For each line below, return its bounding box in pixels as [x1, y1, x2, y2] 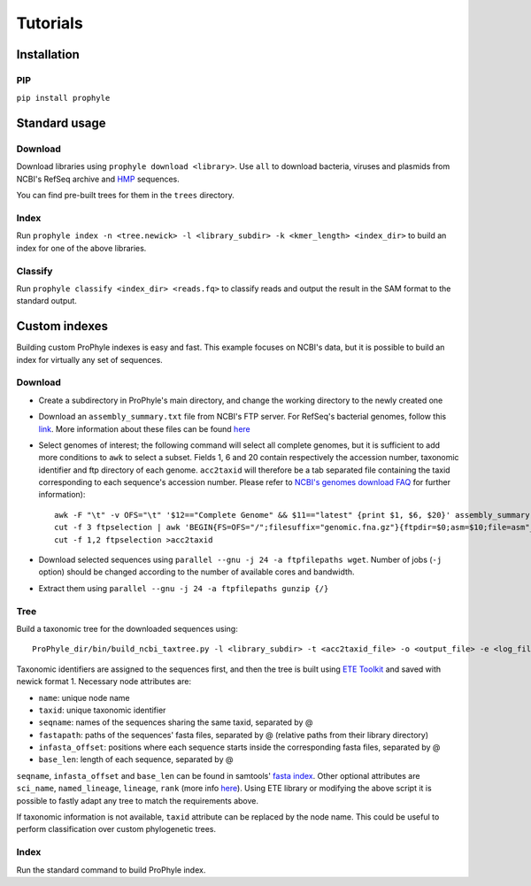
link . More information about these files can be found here [38, 423, 251, 434]
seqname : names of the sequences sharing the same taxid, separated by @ [38, 717, 313, 728]
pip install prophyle [16, 93, 111, 104]
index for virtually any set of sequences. [16, 354, 163, 365]
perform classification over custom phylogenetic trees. [16, 824, 217, 835]
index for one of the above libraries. [16, 243, 147, 253]
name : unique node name [38, 692, 130, 703]
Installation [16, 47, 80, 62]
